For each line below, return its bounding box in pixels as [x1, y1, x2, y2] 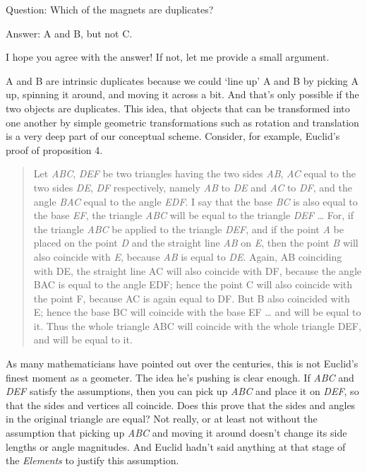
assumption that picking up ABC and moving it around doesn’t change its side [6, 425, 347, 440]
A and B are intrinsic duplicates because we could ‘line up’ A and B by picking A [6, 73, 359, 88]
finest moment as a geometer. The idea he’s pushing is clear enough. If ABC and [6, 370, 354, 384]
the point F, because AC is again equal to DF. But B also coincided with [33, 290, 350, 305]
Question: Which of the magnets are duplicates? [6, 2, 214, 16]
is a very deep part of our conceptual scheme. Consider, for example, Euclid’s [6, 129, 340, 143]
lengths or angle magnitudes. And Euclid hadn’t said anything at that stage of [6, 439, 346, 454]
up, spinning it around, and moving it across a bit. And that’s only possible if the [6, 87, 359, 102]
